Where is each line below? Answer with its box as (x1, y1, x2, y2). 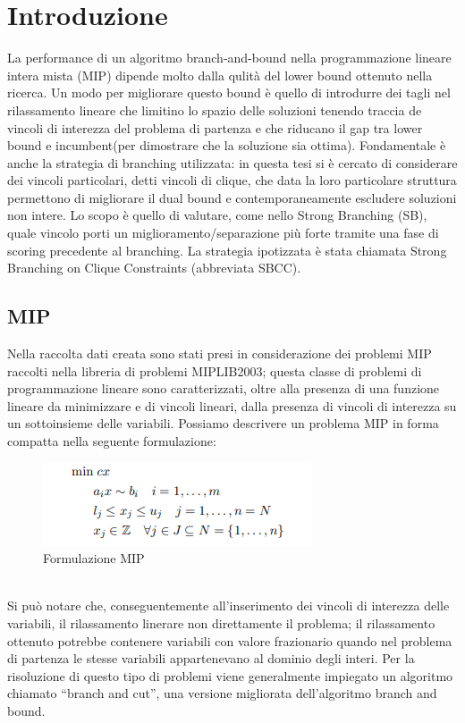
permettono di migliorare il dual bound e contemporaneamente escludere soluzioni (7, 188, 457, 206)
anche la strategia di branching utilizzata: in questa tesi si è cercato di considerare (7, 153, 458, 172)
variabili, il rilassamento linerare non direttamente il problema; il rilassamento (7, 613, 435, 632)
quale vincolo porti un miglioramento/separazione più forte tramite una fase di (7, 223, 439, 242)
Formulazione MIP (43, 549, 145, 567)
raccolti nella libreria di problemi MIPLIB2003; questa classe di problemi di (7, 361, 422, 380)
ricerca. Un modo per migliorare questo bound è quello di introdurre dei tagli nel (7, 83, 451, 102)
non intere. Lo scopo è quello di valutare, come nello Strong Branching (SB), (7, 206, 427, 224)
